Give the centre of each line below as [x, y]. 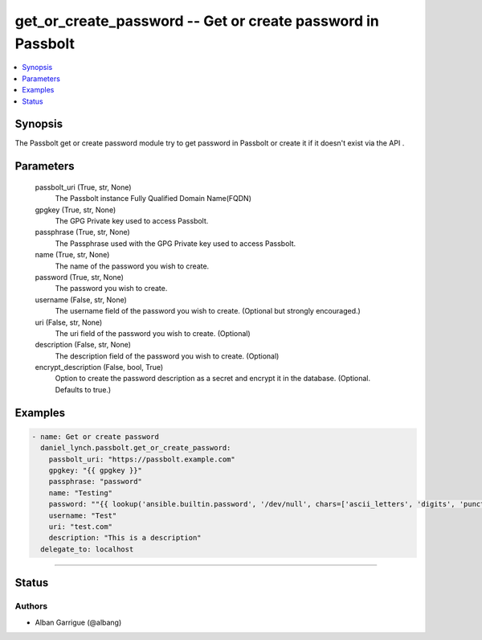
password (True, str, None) [80, 277]
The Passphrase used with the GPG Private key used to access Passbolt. [176, 243]
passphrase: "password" [95, 482]
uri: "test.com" [80, 526]
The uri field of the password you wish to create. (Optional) [153, 333]
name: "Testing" [80, 493]
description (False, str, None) [83, 345]
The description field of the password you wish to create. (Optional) [167, 356]
